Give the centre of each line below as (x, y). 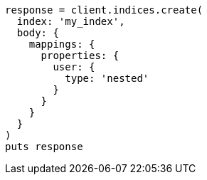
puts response (44, 147)
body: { (38, 33)
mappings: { (62, 44)
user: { (74, 67)
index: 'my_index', (71, 21)
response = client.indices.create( (104, 10)
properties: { (80, 55)
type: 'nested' (107, 78)
